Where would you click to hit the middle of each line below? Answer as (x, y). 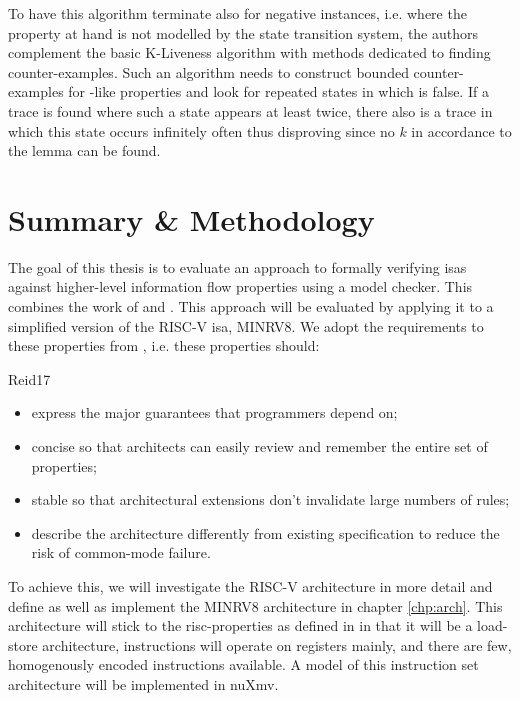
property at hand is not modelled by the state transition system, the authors (243, 32)
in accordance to (461, 130)
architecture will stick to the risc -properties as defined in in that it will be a (240, 625)
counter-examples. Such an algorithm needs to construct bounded (208, 71)
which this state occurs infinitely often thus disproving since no (201, 130)
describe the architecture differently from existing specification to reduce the (265, 532)
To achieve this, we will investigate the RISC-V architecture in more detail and (250, 586)
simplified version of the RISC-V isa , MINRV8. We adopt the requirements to (246, 325)
